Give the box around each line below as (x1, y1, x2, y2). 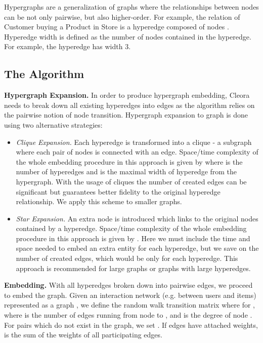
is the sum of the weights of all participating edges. (4, 329, 162, 340)
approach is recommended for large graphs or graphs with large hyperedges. (16, 262, 251, 273)
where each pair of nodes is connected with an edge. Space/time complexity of (16, 146, 258, 157)
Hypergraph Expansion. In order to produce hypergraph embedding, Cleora (4, 90, 250, 100)
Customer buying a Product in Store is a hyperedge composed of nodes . (4, 21, 229, 32)
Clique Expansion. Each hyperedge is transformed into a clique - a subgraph (16, 136, 252, 147)
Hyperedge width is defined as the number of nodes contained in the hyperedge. (4, 31, 251, 42)
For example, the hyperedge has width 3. (4, 41, 131, 52)
